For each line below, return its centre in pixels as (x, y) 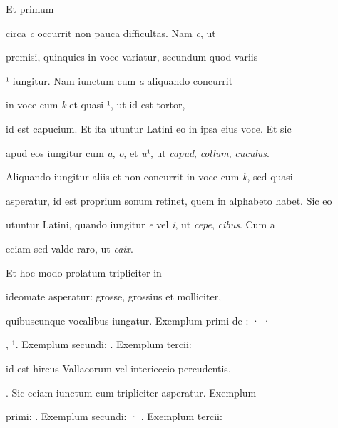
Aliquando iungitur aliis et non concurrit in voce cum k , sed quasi (149, 177)
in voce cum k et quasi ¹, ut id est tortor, (96, 105)
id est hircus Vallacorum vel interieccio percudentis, (118, 368)
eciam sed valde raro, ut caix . (70, 248)
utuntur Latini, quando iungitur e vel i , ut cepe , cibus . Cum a (140, 224)
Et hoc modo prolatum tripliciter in (84, 272)
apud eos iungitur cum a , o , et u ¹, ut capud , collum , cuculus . (138, 152)
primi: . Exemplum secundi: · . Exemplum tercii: (114, 416)
